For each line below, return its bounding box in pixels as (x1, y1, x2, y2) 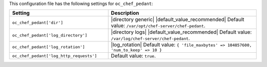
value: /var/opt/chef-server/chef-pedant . (111, 22, 206, 29)
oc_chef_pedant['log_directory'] (12, 33, 88, 38)
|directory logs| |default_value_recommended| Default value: (111, 29, 252, 35)
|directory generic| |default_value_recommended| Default (111, 16, 244, 23)
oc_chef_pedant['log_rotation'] (12, 44, 85, 50)
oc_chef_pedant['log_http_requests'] (12, 53, 97, 59)
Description (111, 10, 139, 17)
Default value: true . (111, 52, 156, 59)
